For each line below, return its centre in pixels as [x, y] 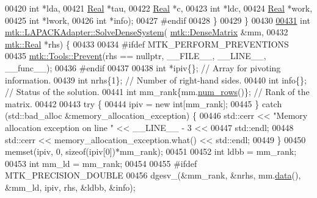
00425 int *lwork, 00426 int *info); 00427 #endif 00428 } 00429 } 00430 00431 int [158, 20]
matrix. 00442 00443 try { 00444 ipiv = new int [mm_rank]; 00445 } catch [144, 103]
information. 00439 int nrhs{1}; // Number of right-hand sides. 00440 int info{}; [156, 80]
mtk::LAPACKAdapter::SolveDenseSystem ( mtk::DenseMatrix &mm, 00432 [147, 32]
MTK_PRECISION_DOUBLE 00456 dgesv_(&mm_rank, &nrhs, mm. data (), [153, 175]
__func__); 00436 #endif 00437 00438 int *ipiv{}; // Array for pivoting [143, 67]
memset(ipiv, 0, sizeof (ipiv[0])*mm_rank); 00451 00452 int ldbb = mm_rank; [151, 151]
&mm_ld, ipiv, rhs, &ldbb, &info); [70, 187]
